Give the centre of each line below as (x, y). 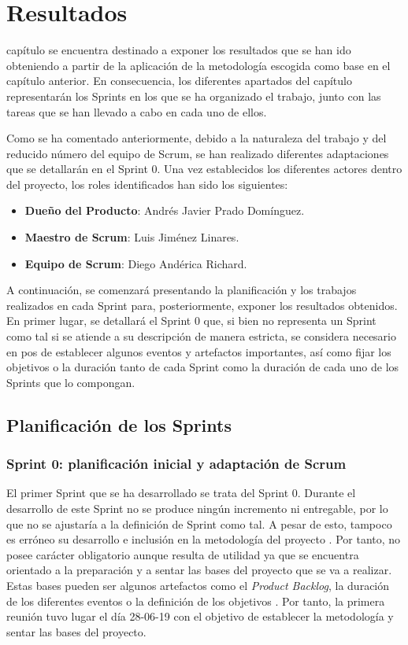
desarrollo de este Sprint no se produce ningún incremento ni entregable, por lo (197, 508)
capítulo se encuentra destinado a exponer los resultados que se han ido (179, 50)
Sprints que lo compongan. (71, 382)
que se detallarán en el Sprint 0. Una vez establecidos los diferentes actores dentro (204, 169)
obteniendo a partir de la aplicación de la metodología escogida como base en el (198, 65)
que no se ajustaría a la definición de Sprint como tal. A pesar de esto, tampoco (199, 523)
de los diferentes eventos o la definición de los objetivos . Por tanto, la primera (196, 601)
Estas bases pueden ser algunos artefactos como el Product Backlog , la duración (198, 585)
